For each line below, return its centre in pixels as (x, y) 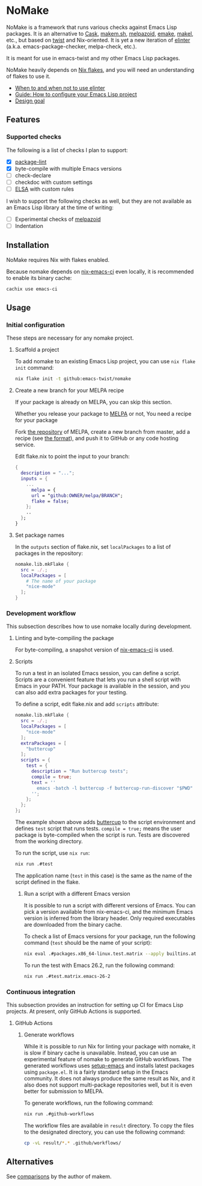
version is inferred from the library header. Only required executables (109, 918)
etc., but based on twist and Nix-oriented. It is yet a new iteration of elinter (98, 40)
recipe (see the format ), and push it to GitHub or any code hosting (96, 439)
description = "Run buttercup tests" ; (80, 772)
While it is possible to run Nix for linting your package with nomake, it (109, 1047)
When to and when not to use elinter (60, 87)
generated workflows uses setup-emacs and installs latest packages (109, 1066)
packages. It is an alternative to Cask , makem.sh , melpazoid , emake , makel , (100, 33)
